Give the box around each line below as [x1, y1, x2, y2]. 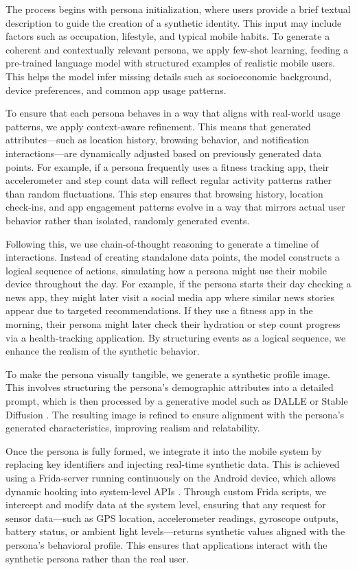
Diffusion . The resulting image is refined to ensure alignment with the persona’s [5, 407, 345, 421]
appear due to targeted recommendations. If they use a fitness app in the [5, 303, 313, 318]
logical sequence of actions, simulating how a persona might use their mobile [5, 263, 327, 277]
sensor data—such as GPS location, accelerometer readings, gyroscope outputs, [5, 510, 338, 525]
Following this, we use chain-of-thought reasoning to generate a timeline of [5, 236, 319, 250]
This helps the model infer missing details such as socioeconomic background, [5, 69, 332, 83]
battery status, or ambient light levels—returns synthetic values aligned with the [5, 524, 345, 538]
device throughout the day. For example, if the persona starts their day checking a [5, 276, 352, 291]
